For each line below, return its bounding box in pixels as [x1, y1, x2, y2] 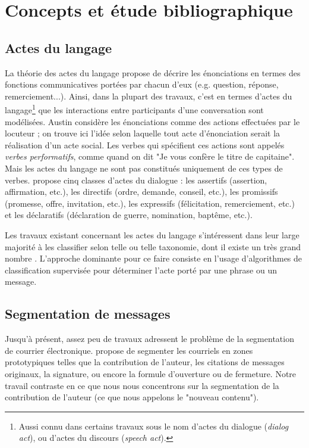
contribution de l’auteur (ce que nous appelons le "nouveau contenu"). [5, 391, 259, 403]
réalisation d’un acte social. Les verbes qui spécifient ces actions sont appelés [5, 138, 285, 151]
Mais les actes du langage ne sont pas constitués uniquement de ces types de [5, 161, 283, 174]
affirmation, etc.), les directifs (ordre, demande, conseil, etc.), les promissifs [5, 185, 278, 198]
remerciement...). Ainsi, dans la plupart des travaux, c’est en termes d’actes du [5, 89, 292, 102]
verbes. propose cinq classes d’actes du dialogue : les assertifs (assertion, [5, 173, 267, 186]
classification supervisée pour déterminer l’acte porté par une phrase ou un [5, 263, 278, 276]
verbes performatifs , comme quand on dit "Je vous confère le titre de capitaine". [5, 150, 295, 163]
